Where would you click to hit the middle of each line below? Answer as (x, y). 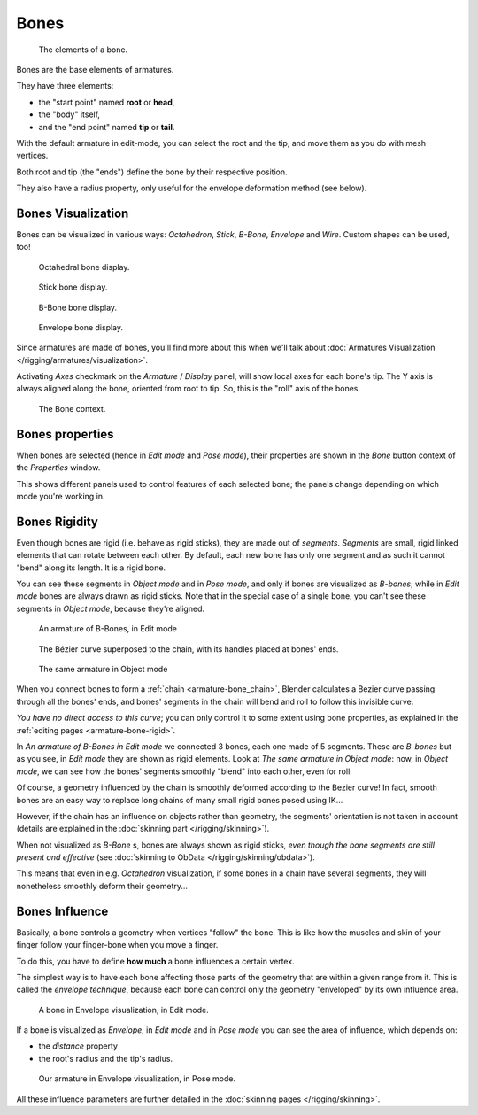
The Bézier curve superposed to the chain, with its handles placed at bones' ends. (189, 649)
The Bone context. (72, 408)
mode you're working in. (61, 496)
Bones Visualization (73, 213)
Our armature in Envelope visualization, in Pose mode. (137, 1079)
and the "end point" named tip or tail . (107, 127)
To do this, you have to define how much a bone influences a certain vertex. (156, 961)
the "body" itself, (69, 114)
